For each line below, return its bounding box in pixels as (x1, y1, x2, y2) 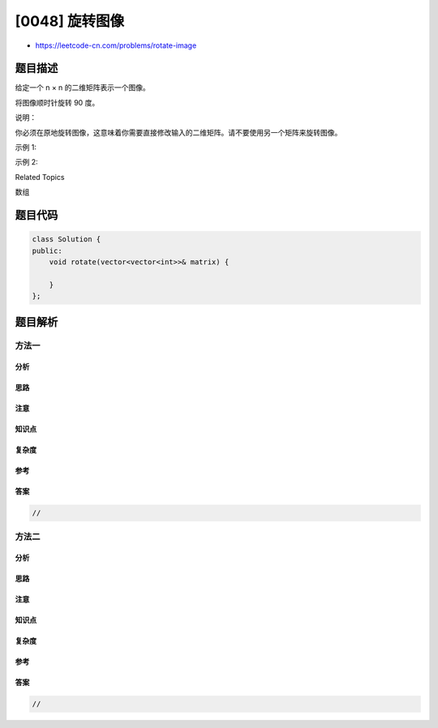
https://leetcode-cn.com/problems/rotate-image (35, 41, 197, 50)
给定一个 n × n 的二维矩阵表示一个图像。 (15, 83, 150, 92)
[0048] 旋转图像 (15, 12, 125, 30)
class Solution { (32, 235, 101, 244)
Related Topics (15, 172, 65, 182)
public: (32, 246, 62, 255)
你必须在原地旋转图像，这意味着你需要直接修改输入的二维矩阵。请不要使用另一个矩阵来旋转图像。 (15, 127, 342, 137)
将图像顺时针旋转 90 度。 (15, 97, 100, 107)
